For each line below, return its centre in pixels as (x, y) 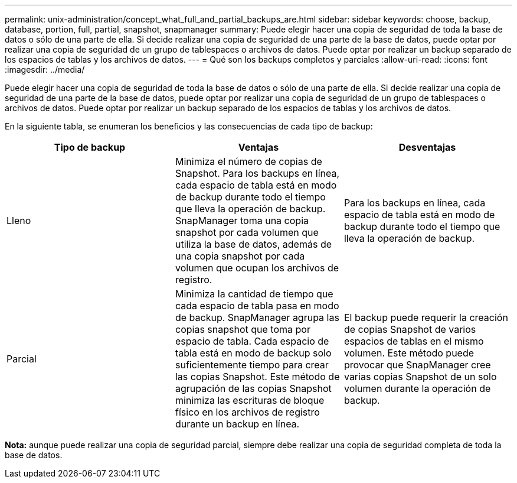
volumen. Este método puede (409, 353)
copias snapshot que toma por (243, 329)
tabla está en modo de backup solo (253, 353)
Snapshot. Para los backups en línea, (257, 173)
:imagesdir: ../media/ (45, 69)
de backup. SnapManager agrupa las (257, 317)
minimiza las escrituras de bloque (250, 400)
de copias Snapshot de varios (410, 329)
